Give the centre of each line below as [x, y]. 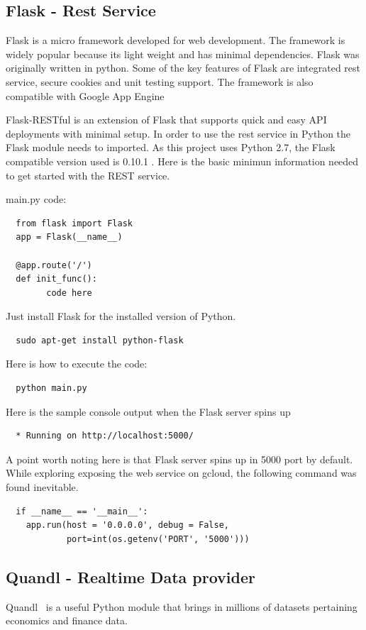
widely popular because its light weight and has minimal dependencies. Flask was [183, 54]
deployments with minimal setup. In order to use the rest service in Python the [178, 133]
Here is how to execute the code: [77, 364]
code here [69, 293]
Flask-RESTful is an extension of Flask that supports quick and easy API [166, 120]
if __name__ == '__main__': [82, 511]
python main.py [51, 388]
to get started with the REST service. [88, 175]
